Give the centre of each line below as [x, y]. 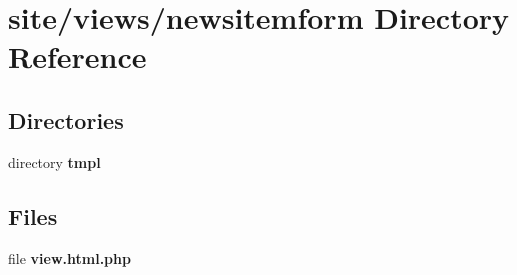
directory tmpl [54, 161]
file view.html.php [69, 257]
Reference [77, 56]
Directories [66, 119]
